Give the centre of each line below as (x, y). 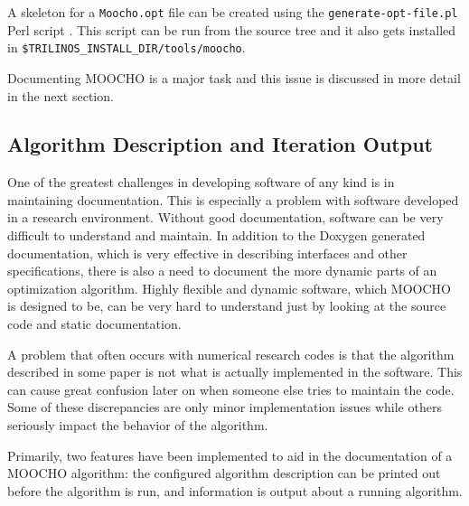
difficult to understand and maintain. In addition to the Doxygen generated (216, 235)
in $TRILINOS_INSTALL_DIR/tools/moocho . (127, 47)
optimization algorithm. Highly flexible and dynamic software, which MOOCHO (229, 288)
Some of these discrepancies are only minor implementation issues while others (225, 407)
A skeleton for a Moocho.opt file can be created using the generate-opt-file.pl (233, 12)
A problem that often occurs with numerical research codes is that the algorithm (231, 354)
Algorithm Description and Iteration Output (220, 144)
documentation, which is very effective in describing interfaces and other (207, 253)
